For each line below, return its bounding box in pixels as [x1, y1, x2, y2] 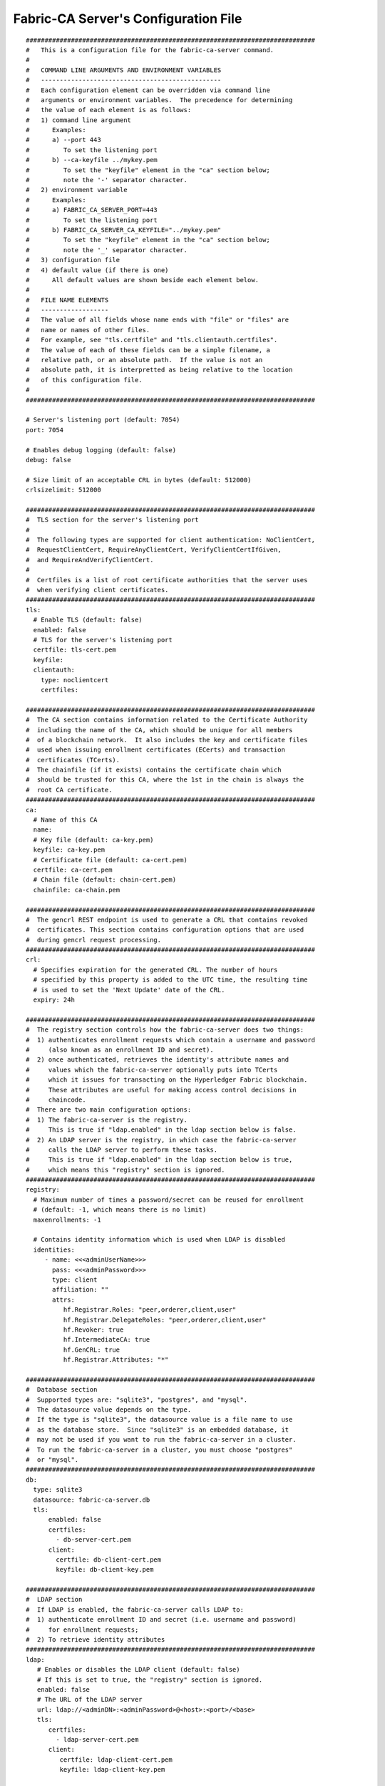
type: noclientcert [40, 676, 109, 684]
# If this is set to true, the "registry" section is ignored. [36, 1675, 263, 1684]
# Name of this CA [33, 816, 98, 824]
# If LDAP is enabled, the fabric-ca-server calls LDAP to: [26, 1605, 244, 1614]
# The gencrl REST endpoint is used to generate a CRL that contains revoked [26, 915, 308, 924]
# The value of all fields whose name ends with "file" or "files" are [26, 316, 289, 324]
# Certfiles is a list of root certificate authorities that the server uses [26, 576, 308, 584]
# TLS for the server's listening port [33, 636, 173, 644]
